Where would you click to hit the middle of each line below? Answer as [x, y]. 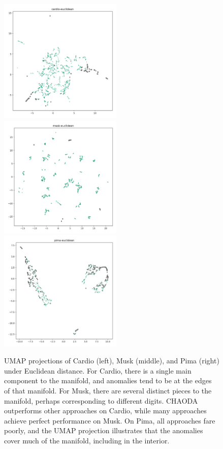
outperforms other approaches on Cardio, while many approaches [105, 411]
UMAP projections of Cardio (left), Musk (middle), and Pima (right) [112, 361]
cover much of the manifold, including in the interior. [87, 441]
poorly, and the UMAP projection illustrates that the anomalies [104, 430]
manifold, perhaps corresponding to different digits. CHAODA [101, 400]
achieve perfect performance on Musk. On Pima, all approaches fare [110, 420]
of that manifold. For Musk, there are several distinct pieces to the [108, 391]
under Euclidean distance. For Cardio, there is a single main [98, 370]
